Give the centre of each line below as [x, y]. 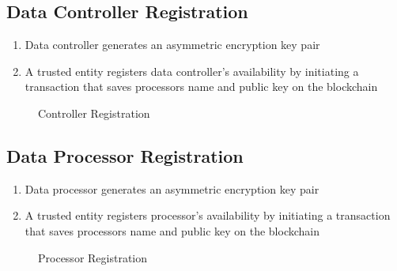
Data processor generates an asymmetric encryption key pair [172, 188]
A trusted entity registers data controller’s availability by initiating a [192, 71]
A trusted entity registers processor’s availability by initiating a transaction [208, 215]
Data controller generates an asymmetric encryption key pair [172, 45]
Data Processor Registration [125, 155]
